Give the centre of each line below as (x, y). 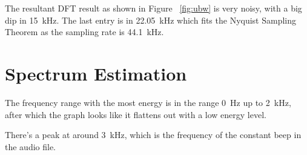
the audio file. (31, 146)
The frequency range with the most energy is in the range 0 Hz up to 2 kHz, (148, 102)
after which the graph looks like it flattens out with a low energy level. (136, 114)
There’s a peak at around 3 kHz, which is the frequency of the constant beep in (153, 135)
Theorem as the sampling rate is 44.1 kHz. (84, 32)
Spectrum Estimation (96, 73)
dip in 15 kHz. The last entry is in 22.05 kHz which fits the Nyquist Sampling (151, 20)
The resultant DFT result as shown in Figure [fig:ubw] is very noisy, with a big (153, 8)
